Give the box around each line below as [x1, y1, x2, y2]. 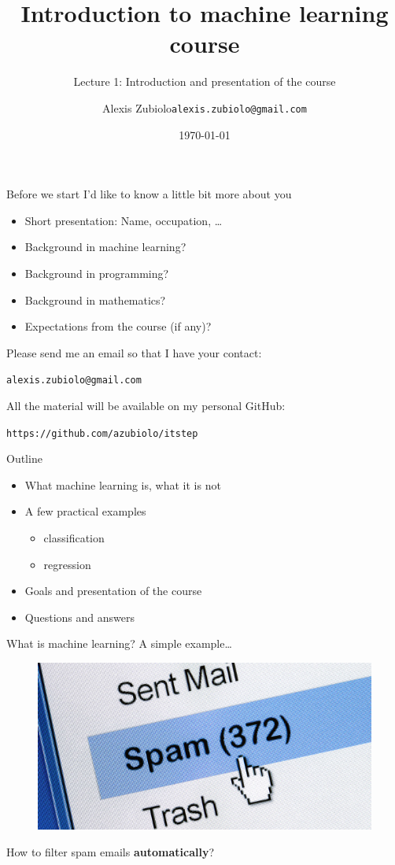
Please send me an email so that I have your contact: [6, 344, 262, 360]
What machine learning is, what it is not [24, 476, 221, 493]
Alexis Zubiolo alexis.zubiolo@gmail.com [102, 99, 307, 116]
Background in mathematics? [24, 291, 166, 308]
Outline [6, 450, 42, 467]
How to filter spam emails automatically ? [6, 843, 214, 859]
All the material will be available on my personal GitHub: [6, 397, 286, 413]
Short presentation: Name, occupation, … [24, 212, 223, 228]
